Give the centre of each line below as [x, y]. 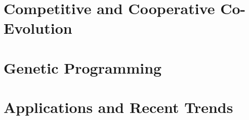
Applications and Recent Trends [118, 107]
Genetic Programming [83, 67]
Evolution [38, 28]
